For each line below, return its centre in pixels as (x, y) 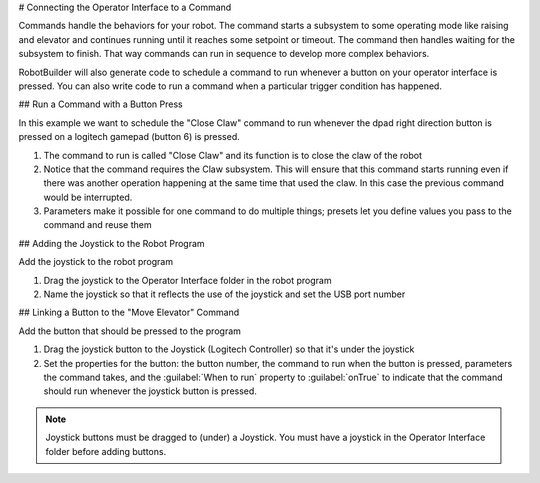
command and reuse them (97, 225)
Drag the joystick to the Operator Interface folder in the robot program (187, 280)
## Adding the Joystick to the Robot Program (111, 243)
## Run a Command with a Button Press (101, 104)
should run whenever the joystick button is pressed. (150, 391)
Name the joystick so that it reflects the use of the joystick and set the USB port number (224, 294)
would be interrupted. (88, 197)
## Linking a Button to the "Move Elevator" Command (129, 312)
